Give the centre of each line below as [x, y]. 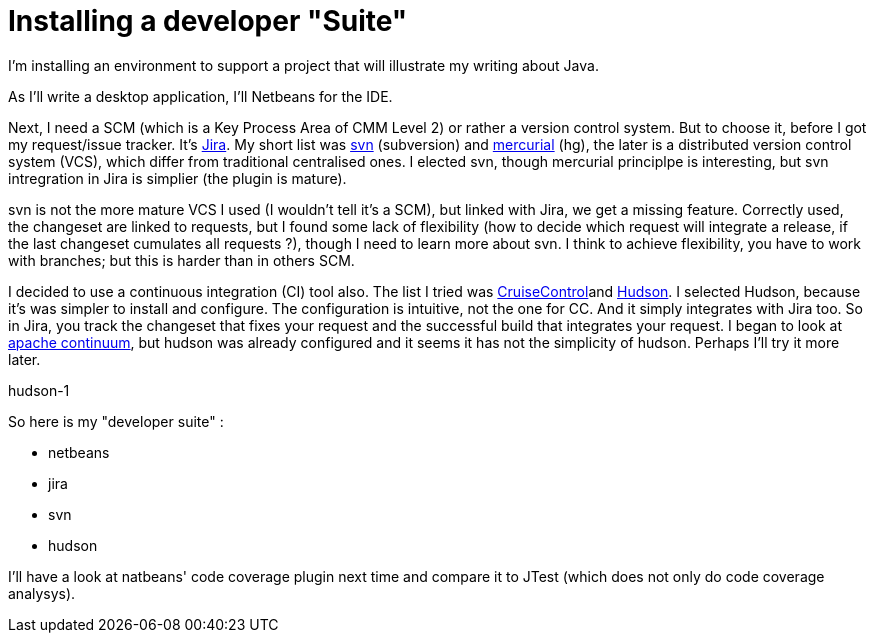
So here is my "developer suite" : [116, 421]
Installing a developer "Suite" [208, 21]
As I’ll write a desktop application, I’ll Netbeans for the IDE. [200, 96]
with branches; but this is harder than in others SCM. [181, 260]
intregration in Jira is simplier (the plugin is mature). [177, 178]
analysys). [42, 593]
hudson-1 [39, 390]
